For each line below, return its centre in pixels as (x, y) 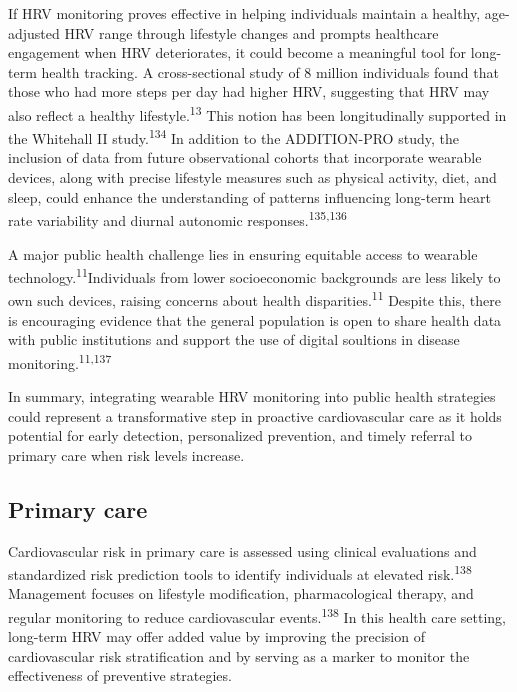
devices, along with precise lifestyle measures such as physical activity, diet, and (252, 177)
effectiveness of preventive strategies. (120, 675)
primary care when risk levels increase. (126, 454)
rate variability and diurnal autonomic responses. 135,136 (177, 218)
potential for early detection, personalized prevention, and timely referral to (240, 435)
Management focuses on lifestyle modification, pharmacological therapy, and (241, 593)
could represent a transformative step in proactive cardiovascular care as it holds (255, 415)
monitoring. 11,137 (60, 361)
